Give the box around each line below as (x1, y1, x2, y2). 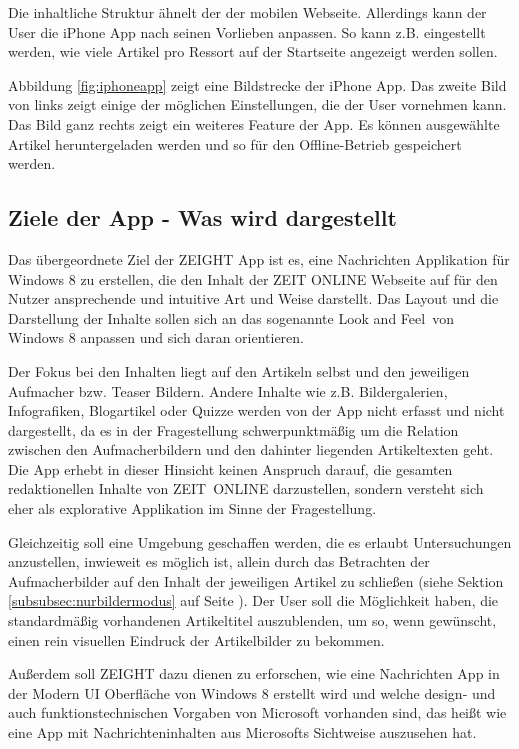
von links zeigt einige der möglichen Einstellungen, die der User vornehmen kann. (8, 94, 507, 115)
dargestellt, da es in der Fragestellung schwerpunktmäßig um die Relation (8, 419, 459, 440)
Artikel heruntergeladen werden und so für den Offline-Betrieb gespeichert (8, 133, 462, 154)
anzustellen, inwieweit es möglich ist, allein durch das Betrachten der (8, 551, 430, 572)
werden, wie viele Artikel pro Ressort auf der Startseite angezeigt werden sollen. (8, 41, 498, 62)
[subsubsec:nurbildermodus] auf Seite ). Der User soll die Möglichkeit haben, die (8, 590, 499, 611)
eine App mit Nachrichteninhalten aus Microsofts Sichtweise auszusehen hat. (8, 722, 477, 743)
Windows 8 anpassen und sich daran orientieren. (8, 327, 305, 348)
